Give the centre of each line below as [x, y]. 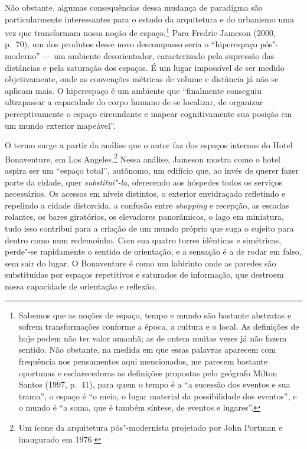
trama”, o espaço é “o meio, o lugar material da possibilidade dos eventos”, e [158, 396]
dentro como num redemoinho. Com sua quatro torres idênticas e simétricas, [143, 240]
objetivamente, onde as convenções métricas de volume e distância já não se [142, 79]
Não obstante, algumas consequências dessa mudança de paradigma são [134, 7]
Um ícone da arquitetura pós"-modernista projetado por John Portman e [151, 427]
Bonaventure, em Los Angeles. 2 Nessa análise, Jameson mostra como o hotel [143, 158]
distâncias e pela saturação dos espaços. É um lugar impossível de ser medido [145, 67]
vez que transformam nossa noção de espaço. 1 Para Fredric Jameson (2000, [140, 32]
